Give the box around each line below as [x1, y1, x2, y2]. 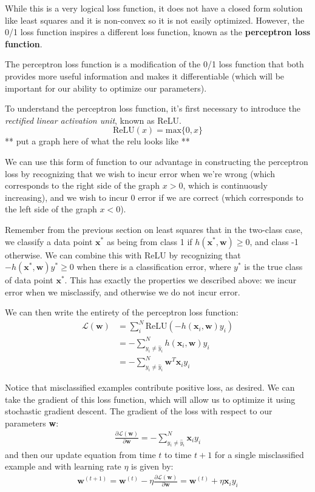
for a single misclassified [214, 448, 304, 460]
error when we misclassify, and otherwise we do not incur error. [5, 285, 240, 298]
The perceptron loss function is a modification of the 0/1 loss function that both [5, 58, 304, 70]
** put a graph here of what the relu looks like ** [5, 135, 190, 147]
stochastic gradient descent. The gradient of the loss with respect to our [5, 405, 273, 417]
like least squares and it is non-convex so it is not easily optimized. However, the [5, 13, 305, 26]
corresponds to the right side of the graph [5, 179, 160, 192]
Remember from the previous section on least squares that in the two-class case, [5, 223, 303, 235]
